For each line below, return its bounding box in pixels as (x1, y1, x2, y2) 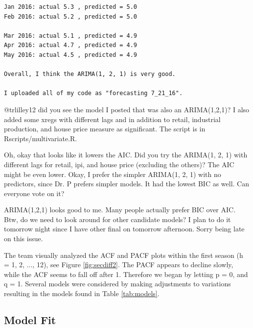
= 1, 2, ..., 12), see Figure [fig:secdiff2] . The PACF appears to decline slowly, (4, 259, 233, 270)
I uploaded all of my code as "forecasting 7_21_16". (4, 90, 183, 97)
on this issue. (4, 233, 43, 244)
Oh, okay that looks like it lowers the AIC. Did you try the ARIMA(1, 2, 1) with (4, 150, 248, 160)
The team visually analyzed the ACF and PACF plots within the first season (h (4, 250, 243, 260)
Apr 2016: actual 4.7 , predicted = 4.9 (4, 42, 138, 49)
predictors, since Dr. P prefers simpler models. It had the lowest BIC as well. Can (4, 178, 250, 189)
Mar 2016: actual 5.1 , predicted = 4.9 (4, 32, 138, 39)
